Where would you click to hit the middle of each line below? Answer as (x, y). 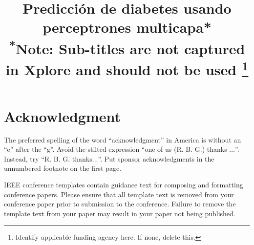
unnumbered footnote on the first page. (63, 168)
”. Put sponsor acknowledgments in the (156, 158)
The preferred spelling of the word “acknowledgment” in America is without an (123, 139)
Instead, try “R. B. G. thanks (48, 158)
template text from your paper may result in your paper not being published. (120, 213)
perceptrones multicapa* (127, 27)
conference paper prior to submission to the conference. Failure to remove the (120, 204)
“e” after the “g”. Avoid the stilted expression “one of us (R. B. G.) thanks (116, 149)
